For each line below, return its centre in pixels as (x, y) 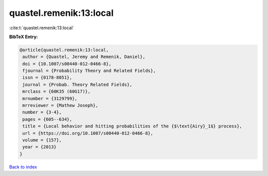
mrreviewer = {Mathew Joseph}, (61, 106)
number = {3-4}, (42, 112)
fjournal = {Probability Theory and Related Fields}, (89, 71)
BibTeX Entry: (24, 37)
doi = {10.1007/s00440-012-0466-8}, (67, 64)
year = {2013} (39, 147)
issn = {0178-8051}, (47, 78)
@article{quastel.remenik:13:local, (64, 50)
